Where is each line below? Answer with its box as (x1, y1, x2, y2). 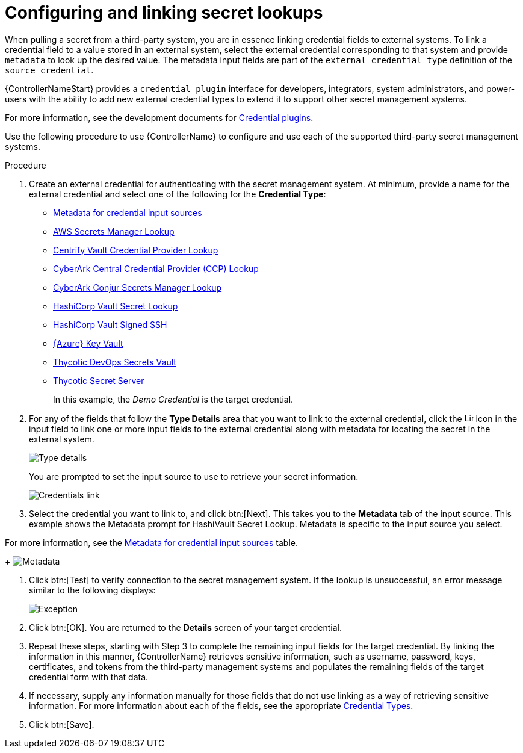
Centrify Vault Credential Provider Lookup (53, 244, 218, 255)
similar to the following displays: (29, 584, 156, 595)
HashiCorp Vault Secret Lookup (53, 300, 178, 311)
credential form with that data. (29, 671, 149, 682)
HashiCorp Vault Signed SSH (53, 319, 167, 330)
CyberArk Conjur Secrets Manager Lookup (53, 282, 222, 293)
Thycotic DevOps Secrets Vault (53, 356, 176, 367)
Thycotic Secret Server (53, 375, 144, 386)
